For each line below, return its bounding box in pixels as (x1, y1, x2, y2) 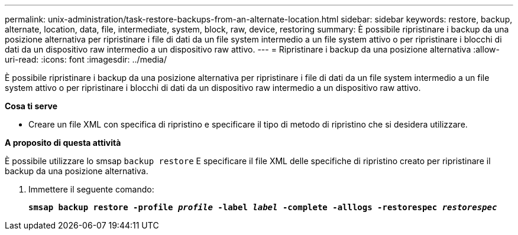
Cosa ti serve (5, 101, 58, 111)
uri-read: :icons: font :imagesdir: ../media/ (5, 54, 167, 64)
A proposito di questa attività (5, 138, 121, 148)
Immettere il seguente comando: (28, 184, 154, 194)
